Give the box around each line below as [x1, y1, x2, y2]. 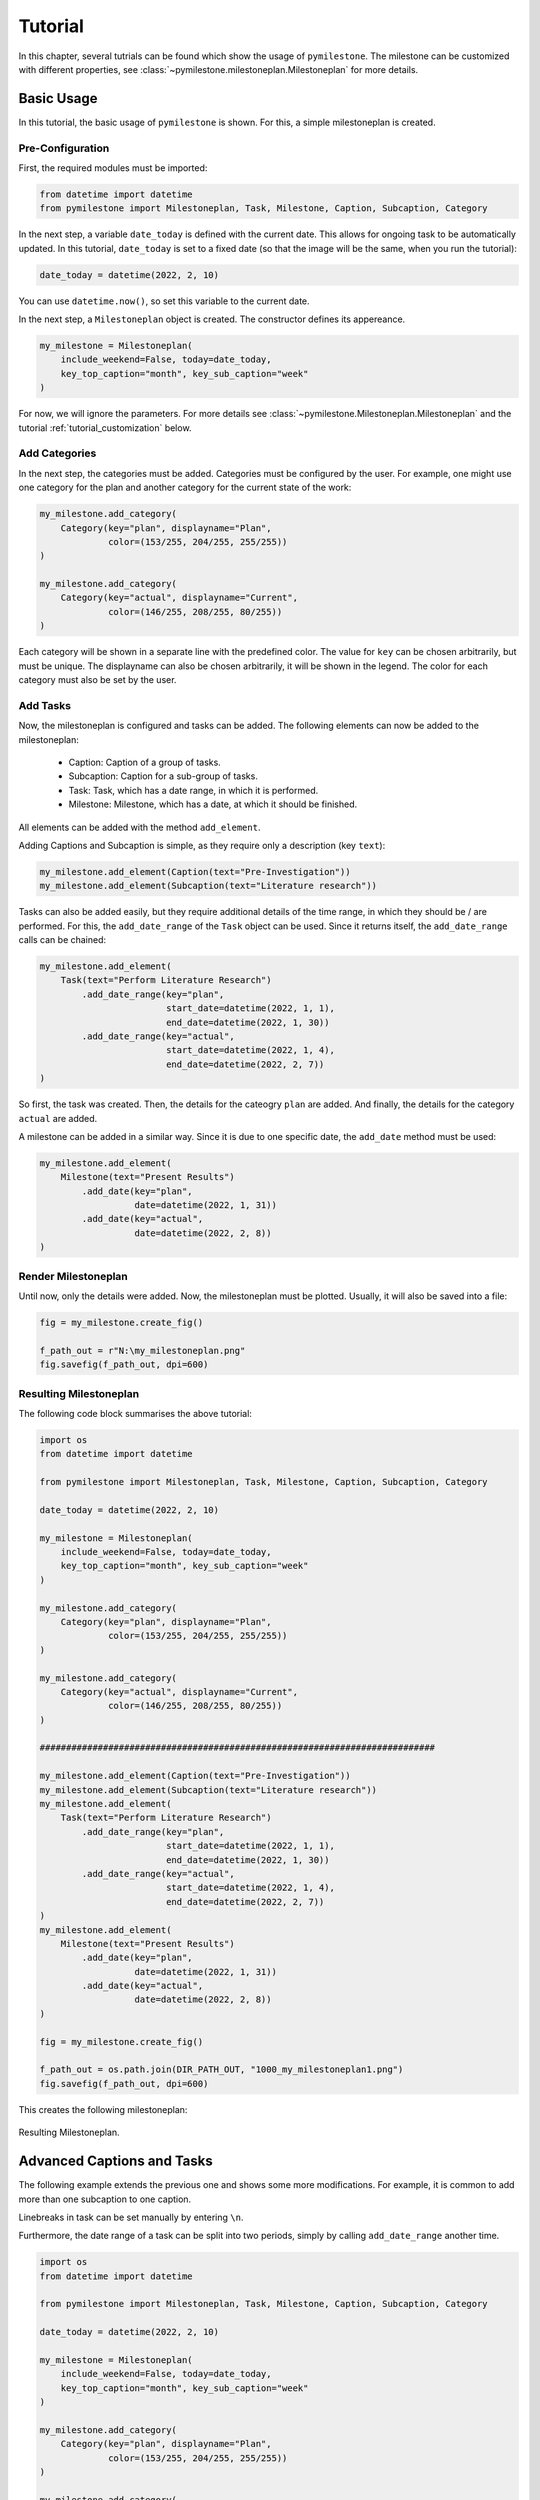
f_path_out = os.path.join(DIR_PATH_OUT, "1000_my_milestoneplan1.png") [39, 2064, 404, 2075]
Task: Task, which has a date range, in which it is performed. [68, 784, 319, 796]
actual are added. [18, 1112, 98, 1124]
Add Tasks [18, 698, 72, 712]
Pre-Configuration [18, 141, 110, 155]
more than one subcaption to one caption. [18, 2193, 192, 2205]
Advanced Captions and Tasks [18, 2153, 214, 2170]
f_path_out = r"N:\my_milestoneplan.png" [39, 1345, 246, 1356]
